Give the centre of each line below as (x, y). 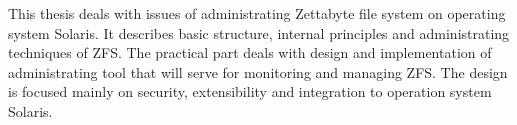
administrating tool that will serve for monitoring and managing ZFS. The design (258, 71)
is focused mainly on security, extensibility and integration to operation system (250, 91)
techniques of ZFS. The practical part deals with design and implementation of (250, 52)
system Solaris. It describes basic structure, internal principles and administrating (259, 32)
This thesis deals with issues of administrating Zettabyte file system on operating (257, 13)
